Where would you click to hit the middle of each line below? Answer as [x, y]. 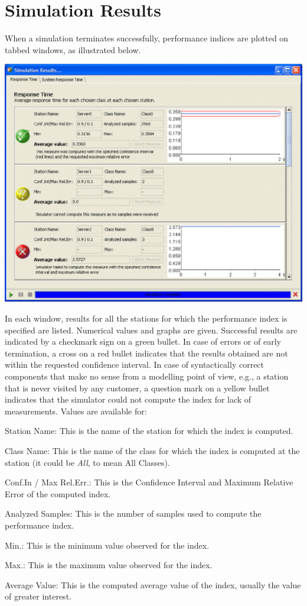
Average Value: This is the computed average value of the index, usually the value [153, 584]
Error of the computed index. [58, 493]
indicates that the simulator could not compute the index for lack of [128, 399]
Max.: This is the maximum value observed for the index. [109, 565]
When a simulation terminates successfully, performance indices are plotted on [147, 38]
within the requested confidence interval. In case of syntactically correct [135, 364]
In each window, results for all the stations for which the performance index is [146, 318]
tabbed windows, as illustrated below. [73, 49]
